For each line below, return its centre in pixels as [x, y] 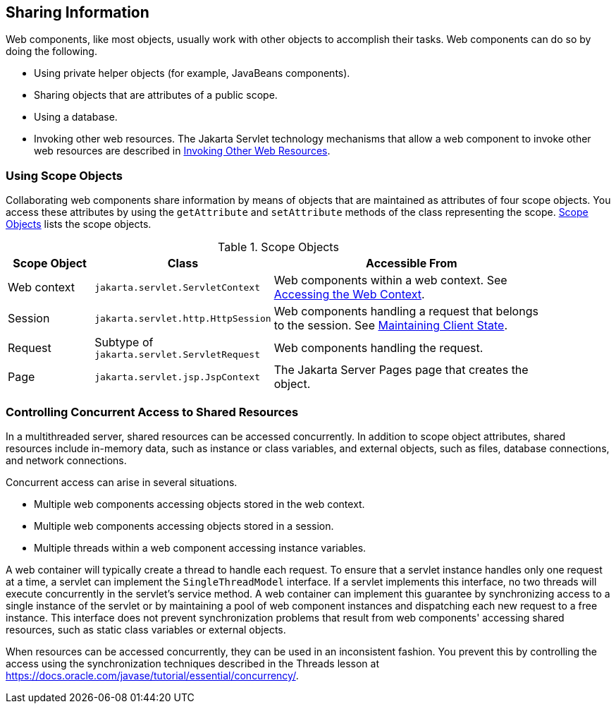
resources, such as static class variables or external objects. [146, 629]
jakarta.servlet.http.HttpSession [183, 318]
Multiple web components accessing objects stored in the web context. [199, 504]
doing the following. [51, 51]
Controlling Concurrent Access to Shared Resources [152, 412]
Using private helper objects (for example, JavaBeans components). [192, 73]
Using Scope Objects [64, 175]
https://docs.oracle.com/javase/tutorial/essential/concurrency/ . [152, 675]
